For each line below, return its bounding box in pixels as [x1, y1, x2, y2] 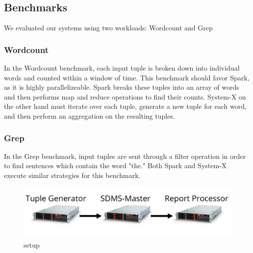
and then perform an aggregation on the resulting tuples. [4, 110, 175, 121]
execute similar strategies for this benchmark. [4, 170, 141, 180]
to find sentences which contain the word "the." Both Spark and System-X [4, 160, 227, 171]
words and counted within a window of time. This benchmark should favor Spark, [4, 72, 250, 82]
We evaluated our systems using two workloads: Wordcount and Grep [4, 23, 213, 33]
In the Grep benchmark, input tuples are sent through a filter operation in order [4, 151, 246, 161]
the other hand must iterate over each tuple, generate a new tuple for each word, [4, 101, 247, 111]
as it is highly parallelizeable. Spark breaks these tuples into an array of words [4, 82, 239, 92]
